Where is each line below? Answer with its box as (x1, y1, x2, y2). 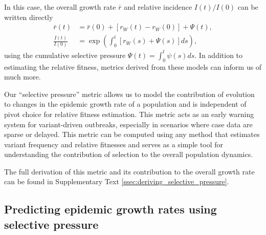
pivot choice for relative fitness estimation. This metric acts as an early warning (4, 108, 254, 119)
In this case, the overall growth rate (4, 2, 116, 12)
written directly (4, 11, 53, 22)
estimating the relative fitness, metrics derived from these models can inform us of (4, 61, 262, 72)
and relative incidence (124, 2, 192, 12)
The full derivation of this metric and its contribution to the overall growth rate (4, 166, 255, 177)
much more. (4, 71, 41, 82)
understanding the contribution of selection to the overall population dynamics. (4, 149, 253, 160)
